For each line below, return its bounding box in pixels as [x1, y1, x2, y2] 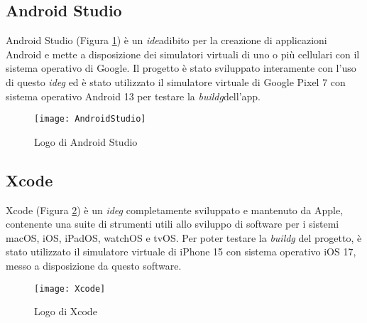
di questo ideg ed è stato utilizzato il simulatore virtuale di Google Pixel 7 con [6, 74, 346, 89]
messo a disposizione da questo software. [6, 258, 182, 272]
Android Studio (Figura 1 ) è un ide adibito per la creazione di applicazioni [6, 33, 327, 48]
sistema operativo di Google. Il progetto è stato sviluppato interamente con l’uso [6, 60, 356, 75]
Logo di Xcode [34, 304, 97, 319]
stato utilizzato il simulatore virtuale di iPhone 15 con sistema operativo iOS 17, [6, 244, 356, 259]
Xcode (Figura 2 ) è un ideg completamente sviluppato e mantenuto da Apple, [6, 202, 344, 217]
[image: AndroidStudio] [34, 114, 146, 125]
